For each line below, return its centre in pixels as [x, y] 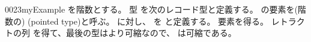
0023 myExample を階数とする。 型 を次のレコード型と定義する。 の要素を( [151, 9]
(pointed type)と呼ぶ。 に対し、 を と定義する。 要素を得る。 [148, 21]
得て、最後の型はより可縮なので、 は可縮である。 [139, 33]
